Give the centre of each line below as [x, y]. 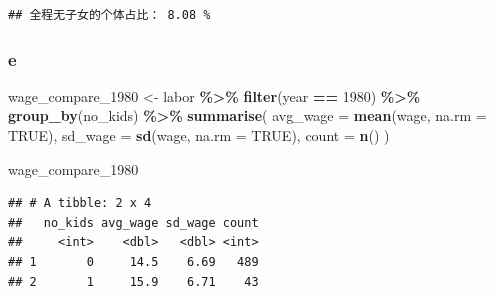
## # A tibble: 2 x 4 [80, 203]
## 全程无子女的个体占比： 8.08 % [109, 15]
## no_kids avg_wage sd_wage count [133, 222]
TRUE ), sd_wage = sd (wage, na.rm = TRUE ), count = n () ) [199, 135]
